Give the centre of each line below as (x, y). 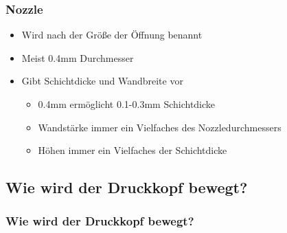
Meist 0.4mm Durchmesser (78, 57)
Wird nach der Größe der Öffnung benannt (112, 35)
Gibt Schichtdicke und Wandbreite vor (102, 81)
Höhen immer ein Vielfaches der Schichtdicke (133, 150)
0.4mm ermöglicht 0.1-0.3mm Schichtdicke (127, 104)
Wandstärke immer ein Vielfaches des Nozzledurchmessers (160, 127)
